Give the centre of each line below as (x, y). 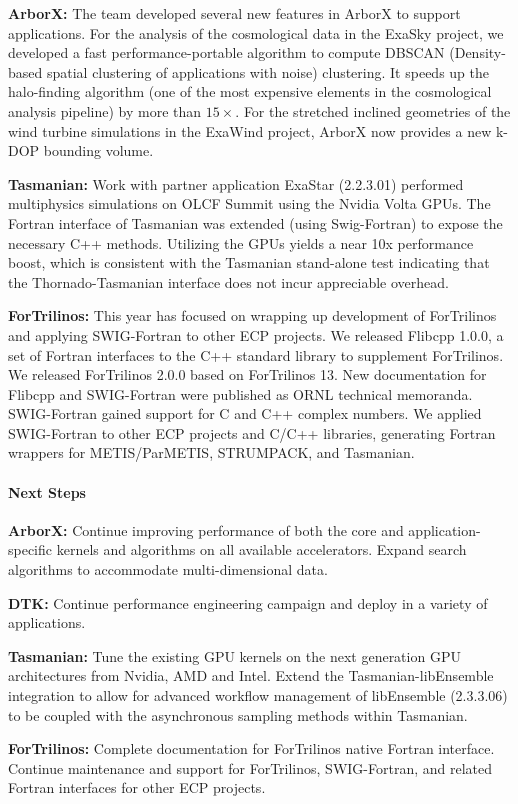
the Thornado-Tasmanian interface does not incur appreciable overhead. (228, 281)
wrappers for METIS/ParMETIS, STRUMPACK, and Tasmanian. (211, 452)
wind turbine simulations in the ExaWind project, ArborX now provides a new (250, 130)
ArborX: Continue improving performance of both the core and (206, 529)
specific (30, 549)
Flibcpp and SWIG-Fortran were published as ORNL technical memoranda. (240, 393)
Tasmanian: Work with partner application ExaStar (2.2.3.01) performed (236, 183)
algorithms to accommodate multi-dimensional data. (168, 569)
